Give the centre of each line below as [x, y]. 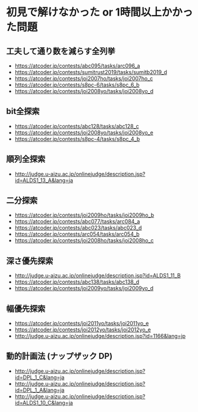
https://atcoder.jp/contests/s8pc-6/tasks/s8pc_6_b [77, 85]
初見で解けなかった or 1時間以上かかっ [100, 12]
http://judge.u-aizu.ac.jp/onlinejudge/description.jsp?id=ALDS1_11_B [98, 276]
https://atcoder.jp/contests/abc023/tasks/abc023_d [78, 228]
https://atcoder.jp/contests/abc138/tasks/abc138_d [77, 282]
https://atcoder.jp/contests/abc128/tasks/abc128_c [77, 126]
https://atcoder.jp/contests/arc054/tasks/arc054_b [77, 234]
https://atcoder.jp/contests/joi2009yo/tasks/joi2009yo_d [84, 288]
